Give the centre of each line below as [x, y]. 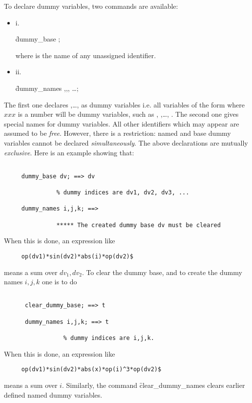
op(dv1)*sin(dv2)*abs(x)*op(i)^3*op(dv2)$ [91, 370]
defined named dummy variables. [53, 394]
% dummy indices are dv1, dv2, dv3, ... [123, 193]
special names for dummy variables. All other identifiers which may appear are [122, 123]
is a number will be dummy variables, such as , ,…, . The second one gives [128, 114]
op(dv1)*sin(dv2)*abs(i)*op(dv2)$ [77, 256]
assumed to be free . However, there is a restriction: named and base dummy [117, 133]
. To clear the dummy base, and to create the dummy [162, 272]
